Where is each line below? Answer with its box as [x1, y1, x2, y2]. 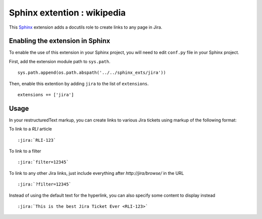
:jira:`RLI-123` [17, 137, 56, 143]
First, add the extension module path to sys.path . [9, 58, 111, 64]
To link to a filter [9, 148, 41, 154]
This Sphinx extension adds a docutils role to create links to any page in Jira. [9, 24, 163, 30]
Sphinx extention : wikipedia [9, 7, 126, 18]
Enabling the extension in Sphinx [9, 37, 111, 45]
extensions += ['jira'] [17, 92, 74, 98]
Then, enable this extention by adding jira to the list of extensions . [9, 81, 149, 86]
